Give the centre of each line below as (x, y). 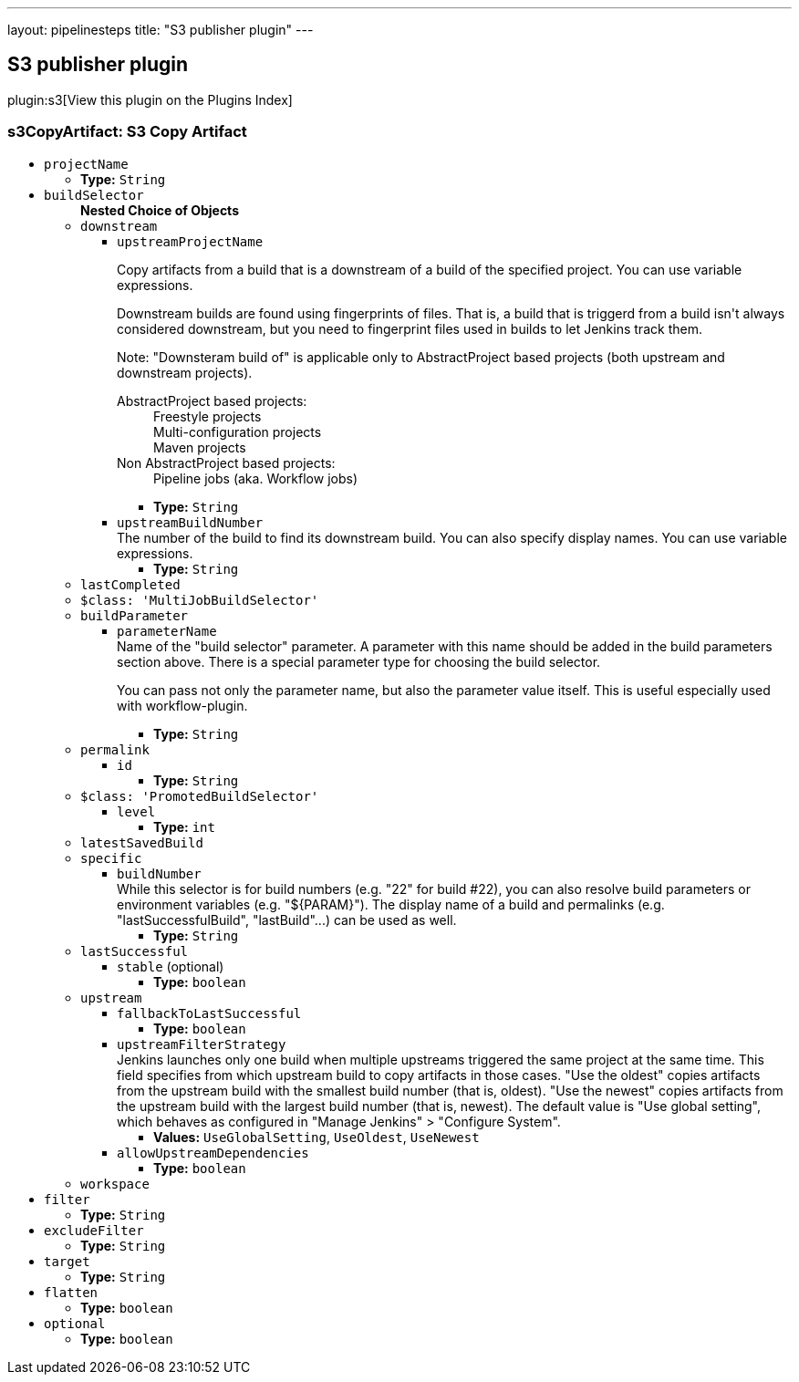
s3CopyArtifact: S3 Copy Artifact (127, 132)
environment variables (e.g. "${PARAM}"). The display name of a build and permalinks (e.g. (391, 904)
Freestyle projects (208, 416)
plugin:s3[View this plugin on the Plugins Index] (150, 99)
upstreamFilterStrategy (202, 1044)
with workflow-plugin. (182, 705)
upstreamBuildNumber (190, 522)
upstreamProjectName (190, 241)
